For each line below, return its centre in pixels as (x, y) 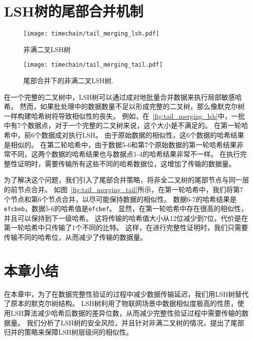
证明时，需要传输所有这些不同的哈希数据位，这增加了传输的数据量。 (126, 163)
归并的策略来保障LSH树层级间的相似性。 (69, 332)
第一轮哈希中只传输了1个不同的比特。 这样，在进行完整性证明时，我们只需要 (126, 227)
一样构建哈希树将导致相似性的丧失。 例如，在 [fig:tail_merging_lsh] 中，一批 (125, 116)
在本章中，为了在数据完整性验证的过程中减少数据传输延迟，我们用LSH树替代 (126, 294)
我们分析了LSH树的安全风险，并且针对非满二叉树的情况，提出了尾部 (135, 322)
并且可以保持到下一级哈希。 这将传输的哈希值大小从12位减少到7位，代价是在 (126, 218)
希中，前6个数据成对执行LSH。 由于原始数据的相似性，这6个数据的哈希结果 (124, 135)
